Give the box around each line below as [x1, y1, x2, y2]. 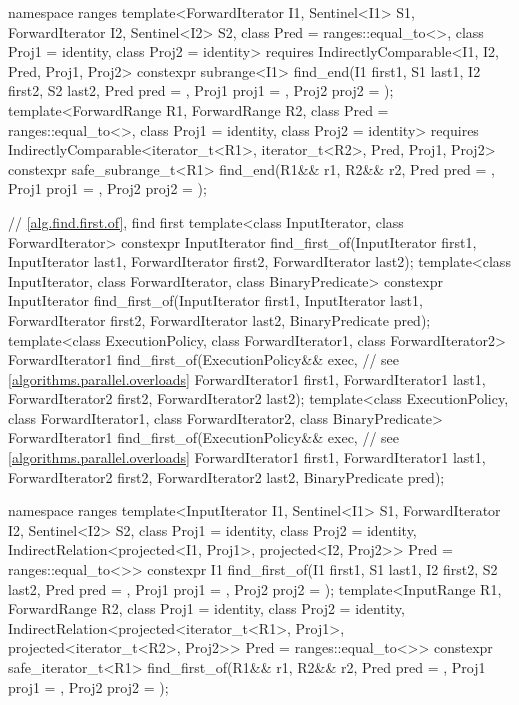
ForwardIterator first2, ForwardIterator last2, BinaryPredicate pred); [8, 309, 431, 330]
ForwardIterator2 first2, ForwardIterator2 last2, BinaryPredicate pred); [8, 466, 445, 487]
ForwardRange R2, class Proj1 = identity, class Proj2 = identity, [8, 598, 405, 619]
